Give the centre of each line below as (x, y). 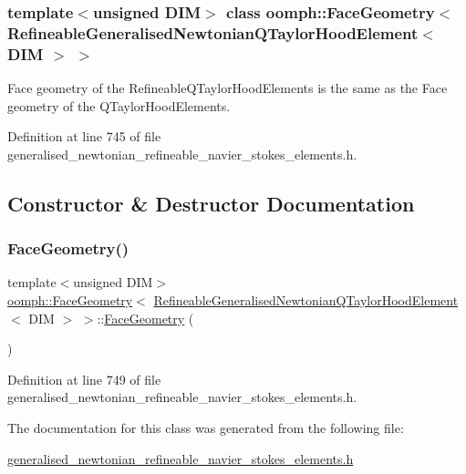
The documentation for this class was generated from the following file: (206, 428)
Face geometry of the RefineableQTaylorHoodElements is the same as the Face (228, 88)
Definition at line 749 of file (84, 379)
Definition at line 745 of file (84, 136)
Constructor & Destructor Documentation (211, 203)
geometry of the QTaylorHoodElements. (119, 105)
